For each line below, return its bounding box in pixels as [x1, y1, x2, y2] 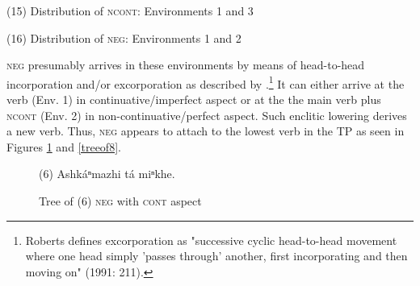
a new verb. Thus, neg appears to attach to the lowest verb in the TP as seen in [6, 122, 405, 139]
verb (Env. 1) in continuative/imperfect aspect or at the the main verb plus [6, 91, 381, 108]
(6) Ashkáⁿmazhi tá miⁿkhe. [39, 165, 175, 182]
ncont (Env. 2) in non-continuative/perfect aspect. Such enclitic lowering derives [6, 106, 407, 123]
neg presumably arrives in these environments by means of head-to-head [6, 56, 365, 73]
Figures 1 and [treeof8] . [6, 138, 121, 155]
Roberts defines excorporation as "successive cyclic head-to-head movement [25, 231, 397, 248]
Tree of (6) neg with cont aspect [39, 193, 202, 209]
